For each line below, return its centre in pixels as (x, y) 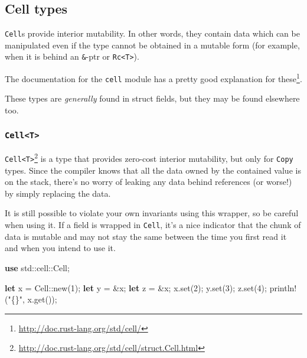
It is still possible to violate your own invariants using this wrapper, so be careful (152, 213)
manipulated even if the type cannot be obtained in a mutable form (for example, (152, 45)
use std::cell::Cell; (37, 267)
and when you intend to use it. (60, 248)
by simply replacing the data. (58, 193)
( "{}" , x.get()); (31, 299)
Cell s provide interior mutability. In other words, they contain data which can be (152, 33)
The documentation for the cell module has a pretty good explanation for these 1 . (153, 78)
